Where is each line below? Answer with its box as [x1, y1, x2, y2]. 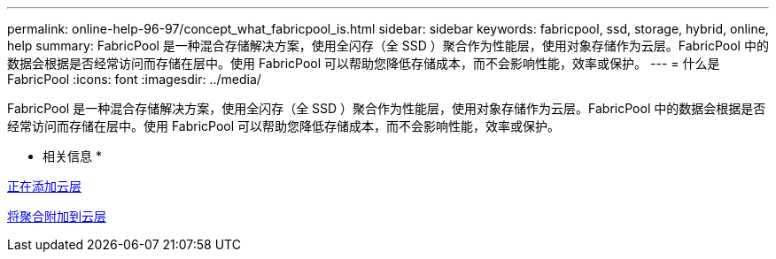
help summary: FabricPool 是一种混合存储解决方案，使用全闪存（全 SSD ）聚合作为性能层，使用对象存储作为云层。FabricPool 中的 [7, 38, 769, 53]
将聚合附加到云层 [7, 209, 106, 224]
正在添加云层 [7, 179, 81, 194]
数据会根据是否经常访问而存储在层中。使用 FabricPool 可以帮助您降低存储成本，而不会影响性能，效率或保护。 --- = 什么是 [7, 56, 720, 71]
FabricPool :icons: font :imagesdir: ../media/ [7, 72, 261, 87]
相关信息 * [43, 149, 102, 164]
